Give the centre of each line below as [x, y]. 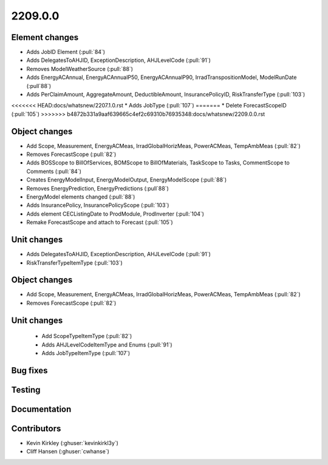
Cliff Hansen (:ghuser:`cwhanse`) [68, 452]
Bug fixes [29, 370]
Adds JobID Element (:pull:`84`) [66, 52]
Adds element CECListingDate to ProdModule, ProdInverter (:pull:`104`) [115, 214]
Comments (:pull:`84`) [54, 171]
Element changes [45, 37]
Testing [26, 389]
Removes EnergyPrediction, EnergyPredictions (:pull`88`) [98, 188]
